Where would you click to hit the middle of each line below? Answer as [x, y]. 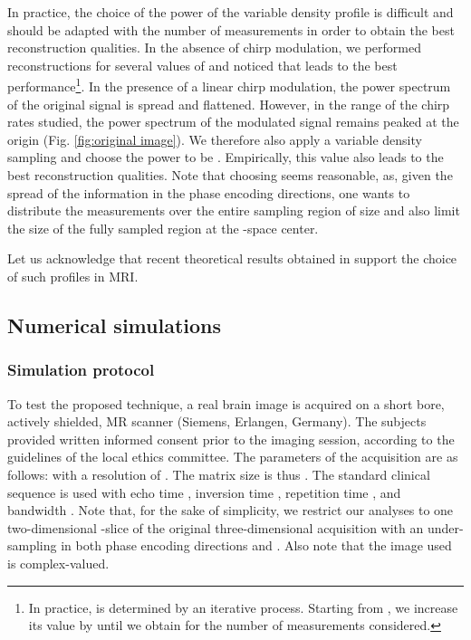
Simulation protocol [81, 370]
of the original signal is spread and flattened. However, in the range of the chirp [229, 104]
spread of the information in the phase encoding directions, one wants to [209, 192]
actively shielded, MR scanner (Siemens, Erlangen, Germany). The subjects [217, 421]
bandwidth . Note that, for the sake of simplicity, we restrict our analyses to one [231, 510]
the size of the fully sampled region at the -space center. [163, 228]
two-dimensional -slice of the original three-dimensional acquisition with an [216, 527]
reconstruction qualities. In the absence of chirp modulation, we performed [215, 48]
